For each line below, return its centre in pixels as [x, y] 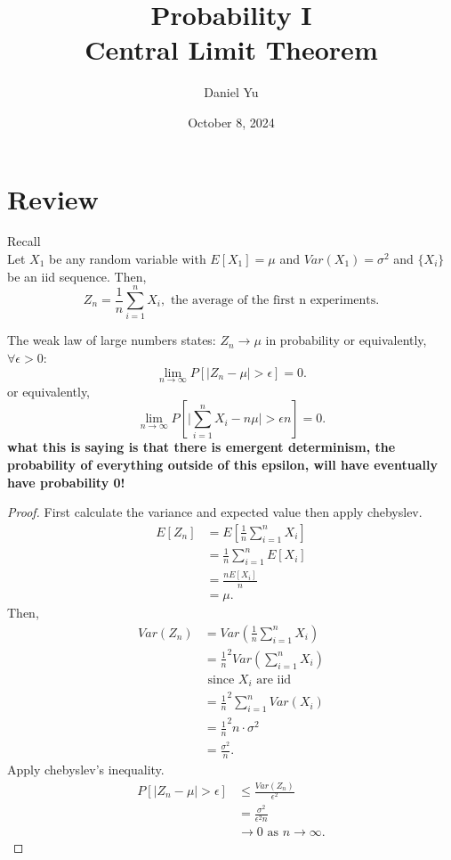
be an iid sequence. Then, [77, 276]
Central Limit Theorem [231, 49]
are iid [274, 680]
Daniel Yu [231, 92]
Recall [24, 241]
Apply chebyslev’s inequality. [86, 770]
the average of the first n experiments [273, 301]
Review [53, 198]
